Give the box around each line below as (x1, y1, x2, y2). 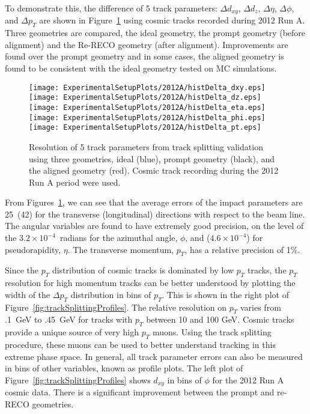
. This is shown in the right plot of (162, 288, 289, 300)
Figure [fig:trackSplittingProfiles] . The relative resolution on (5, 300, 227, 313)
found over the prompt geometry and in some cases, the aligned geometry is (5, 50, 284, 62)
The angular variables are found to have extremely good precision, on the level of (5, 219, 304, 232)
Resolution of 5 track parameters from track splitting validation (29, 140, 263, 153)
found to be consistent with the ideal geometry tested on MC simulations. (5, 62, 277, 75)
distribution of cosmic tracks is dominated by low (52, 264, 234, 276)
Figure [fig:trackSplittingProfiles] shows (5, 373, 151, 386)
